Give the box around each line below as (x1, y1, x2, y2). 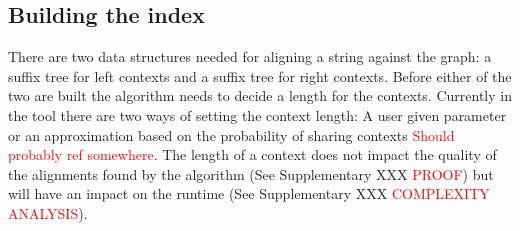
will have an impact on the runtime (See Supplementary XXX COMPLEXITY (8, 183, 490, 204)
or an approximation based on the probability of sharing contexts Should (8, 124, 455, 145)
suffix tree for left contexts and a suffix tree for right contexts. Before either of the (8, 65, 512, 86)
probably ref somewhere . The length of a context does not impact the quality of (8, 144, 497, 165)
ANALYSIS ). (8, 202, 88, 223)
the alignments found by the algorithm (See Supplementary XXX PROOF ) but (8, 163, 494, 184)
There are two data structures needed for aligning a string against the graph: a (8, 46, 492, 67)
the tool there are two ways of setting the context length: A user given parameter (8, 104, 507, 125)
